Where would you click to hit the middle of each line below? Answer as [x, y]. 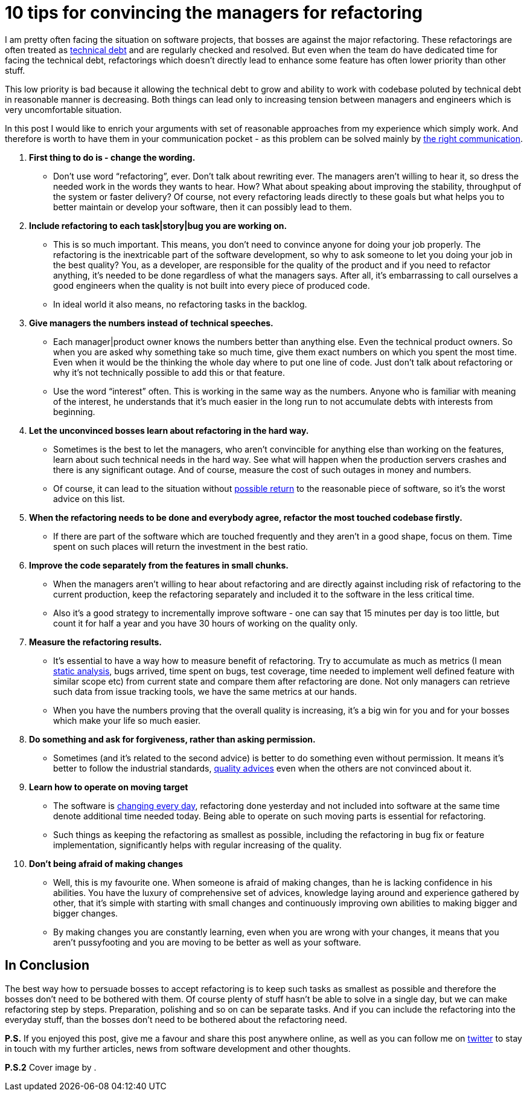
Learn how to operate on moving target [109, 787]
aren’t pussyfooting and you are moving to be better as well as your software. [207, 942]
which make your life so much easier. [127, 720]
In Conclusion [47, 965]
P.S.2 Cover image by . [51, 1067]
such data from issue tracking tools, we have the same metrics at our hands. [205, 691]
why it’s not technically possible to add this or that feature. [169, 372]
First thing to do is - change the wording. [112, 157]
